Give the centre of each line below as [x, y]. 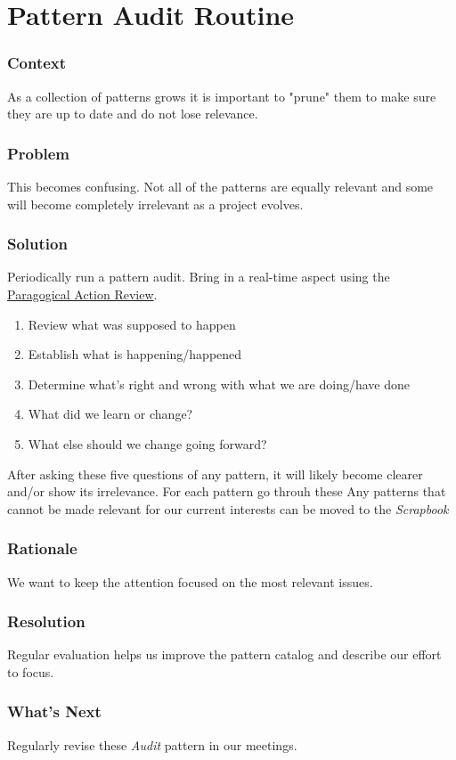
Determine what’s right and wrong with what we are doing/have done [219, 384]
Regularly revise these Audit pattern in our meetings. [152, 744]
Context [37, 63]
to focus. [31, 671]
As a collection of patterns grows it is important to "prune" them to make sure [222, 96]
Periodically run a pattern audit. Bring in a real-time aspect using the [199, 277]
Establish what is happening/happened [135, 354]
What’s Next [54, 711]
